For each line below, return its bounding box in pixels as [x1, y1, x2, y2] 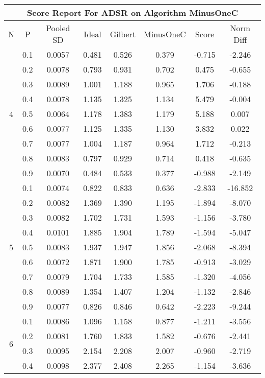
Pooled [46, 22, 70, 34]
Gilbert [110, 28, 136, 40]
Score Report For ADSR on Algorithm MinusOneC [27, 7, 238, 18]
